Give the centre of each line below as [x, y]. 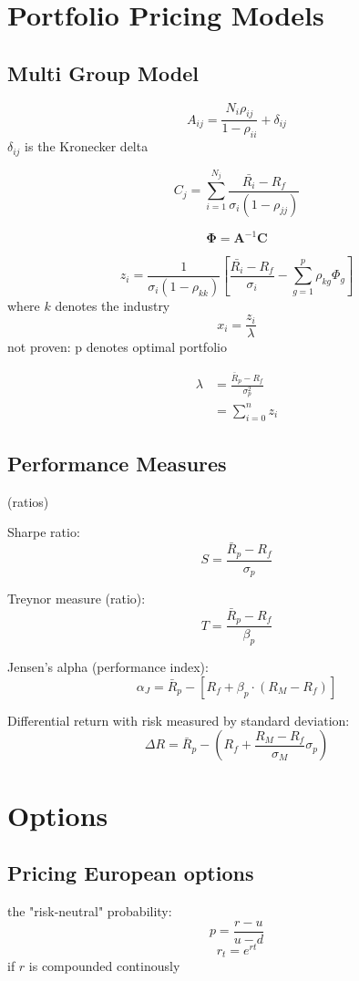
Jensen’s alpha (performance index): [108, 667]
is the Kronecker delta [87, 146]
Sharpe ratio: [44, 532]
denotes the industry [113, 305]
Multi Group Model [103, 72]
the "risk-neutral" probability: [90, 910]
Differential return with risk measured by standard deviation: [179, 720]
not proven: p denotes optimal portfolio [117, 347]
